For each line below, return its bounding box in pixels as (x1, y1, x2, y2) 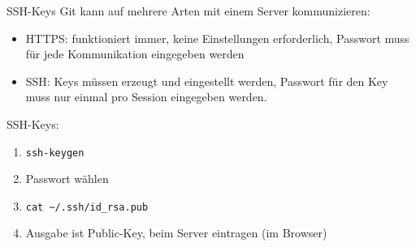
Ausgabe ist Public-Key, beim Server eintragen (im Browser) (25, 224, 327, 241)
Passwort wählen (25, 170, 109, 187)
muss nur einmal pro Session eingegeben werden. (25, 88, 267, 105)
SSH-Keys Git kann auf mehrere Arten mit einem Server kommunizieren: (6, 2, 370, 19)
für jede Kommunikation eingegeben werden (25, 45, 245, 62)
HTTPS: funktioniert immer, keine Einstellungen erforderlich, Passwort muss (25, 29, 409, 46)
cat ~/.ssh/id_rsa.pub (25, 201, 149, 213)
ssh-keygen (25, 147, 84, 159)
